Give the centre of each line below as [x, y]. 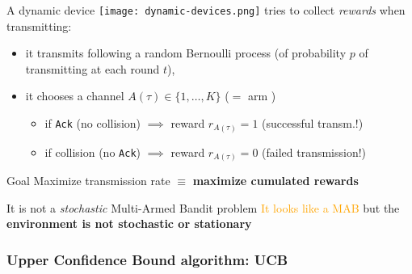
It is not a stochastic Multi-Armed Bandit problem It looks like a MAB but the [203, 207]
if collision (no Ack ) [93, 152]
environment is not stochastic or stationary [129, 223]
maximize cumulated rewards [275, 181]
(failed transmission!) [314, 152]
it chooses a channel [75, 96]
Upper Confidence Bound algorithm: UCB [147, 259]
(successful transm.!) [313, 123]
